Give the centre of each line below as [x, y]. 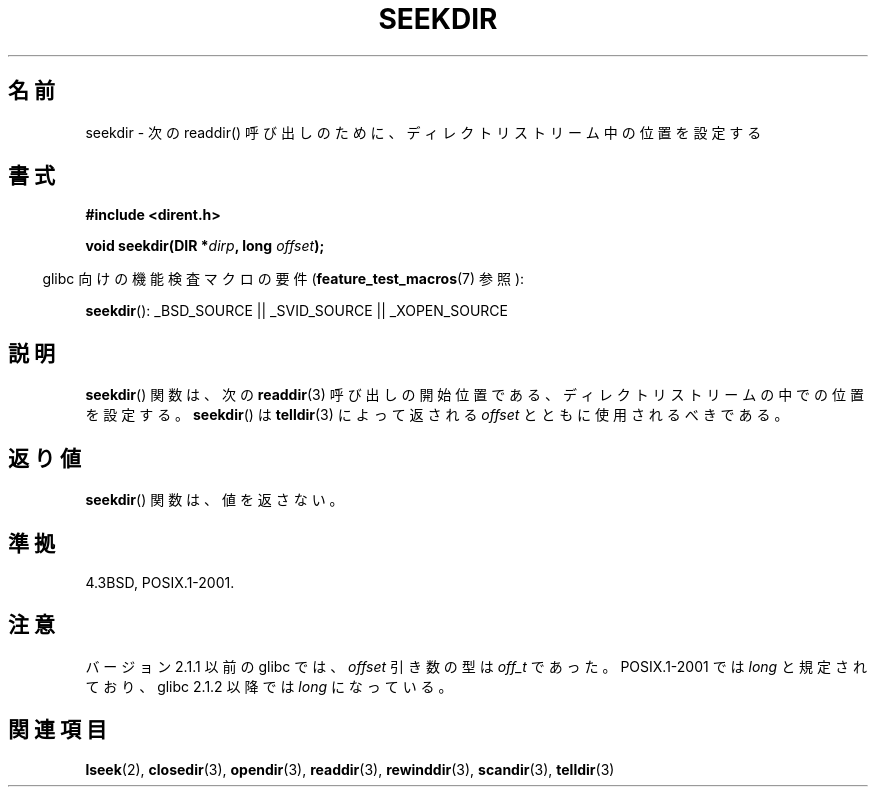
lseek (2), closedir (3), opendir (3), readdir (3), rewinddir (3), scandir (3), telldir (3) [350, 769]
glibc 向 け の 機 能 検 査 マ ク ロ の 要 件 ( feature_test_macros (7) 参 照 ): [283, 279]
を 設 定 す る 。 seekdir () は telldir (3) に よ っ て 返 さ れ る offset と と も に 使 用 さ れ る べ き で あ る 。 [437, 415]
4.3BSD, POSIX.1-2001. [160, 582]
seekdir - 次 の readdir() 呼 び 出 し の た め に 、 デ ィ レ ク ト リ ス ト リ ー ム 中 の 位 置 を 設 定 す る [423, 132]
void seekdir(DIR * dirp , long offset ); [205, 246]
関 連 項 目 [57, 730]
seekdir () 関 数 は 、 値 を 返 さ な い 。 [214, 500]
